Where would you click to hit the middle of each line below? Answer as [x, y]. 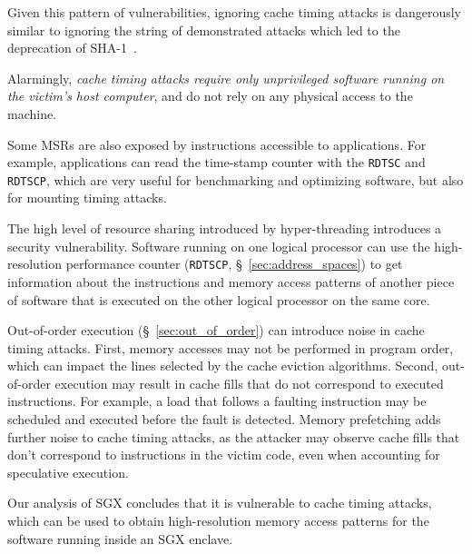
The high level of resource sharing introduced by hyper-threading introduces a [225, 228]
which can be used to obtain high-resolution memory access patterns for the [218, 521]
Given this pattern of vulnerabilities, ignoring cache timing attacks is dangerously [235, 12]
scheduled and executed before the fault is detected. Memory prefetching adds [224, 419]
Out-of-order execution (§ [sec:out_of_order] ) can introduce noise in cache [216, 330]
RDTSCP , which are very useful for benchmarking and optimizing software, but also [236, 179]
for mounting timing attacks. [87, 198]
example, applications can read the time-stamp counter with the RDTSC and [216, 162]
